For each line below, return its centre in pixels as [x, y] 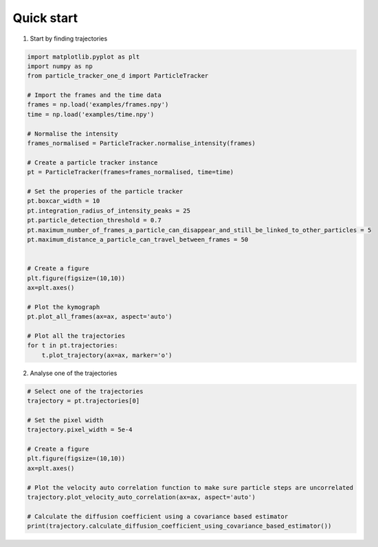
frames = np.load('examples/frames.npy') [98, 105]
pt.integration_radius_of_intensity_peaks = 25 [109, 211]
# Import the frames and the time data [94, 95]
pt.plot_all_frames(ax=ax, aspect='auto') [100, 317]
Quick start [45, 18]
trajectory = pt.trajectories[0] [84, 401]
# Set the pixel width [65, 420]
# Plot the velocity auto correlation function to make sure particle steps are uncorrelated [190, 487]
